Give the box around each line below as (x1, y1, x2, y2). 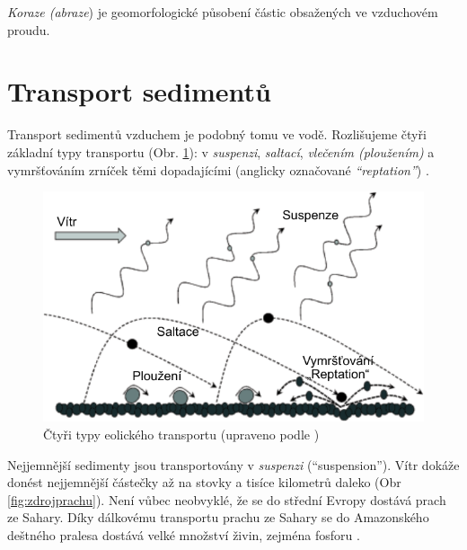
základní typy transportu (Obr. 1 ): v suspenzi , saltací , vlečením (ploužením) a (7, 142, 435, 161)
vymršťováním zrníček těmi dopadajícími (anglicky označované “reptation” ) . (7, 160, 429, 179)
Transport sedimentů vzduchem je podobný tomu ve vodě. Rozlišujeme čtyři (7, 125, 427, 144)
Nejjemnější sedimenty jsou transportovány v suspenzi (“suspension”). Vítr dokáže (7, 455, 460, 474)
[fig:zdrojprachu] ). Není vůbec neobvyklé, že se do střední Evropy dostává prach (7, 490, 446, 509)
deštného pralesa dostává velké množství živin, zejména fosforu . (7, 525, 360, 544)
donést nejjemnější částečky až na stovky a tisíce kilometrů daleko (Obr (7, 473, 401, 492)
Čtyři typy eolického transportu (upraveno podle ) (43, 424, 320, 443)
